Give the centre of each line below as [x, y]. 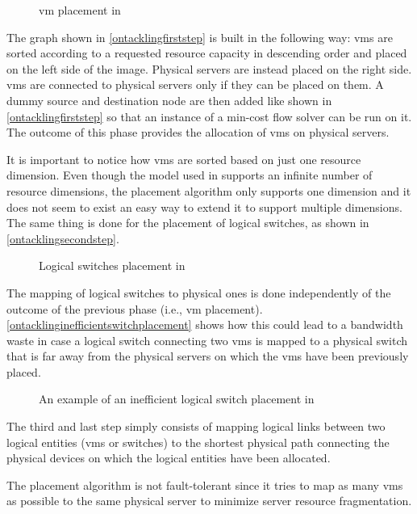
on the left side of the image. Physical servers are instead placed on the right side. [209, 68]
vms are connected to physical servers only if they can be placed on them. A [195, 84]
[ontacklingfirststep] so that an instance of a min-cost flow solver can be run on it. [209, 116]
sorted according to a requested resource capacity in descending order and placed [207, 53]
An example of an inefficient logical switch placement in [177, 399]
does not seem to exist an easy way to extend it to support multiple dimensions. [204, 206]
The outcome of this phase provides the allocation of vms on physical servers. [198, 132]
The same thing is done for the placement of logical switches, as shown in [188, 223]
